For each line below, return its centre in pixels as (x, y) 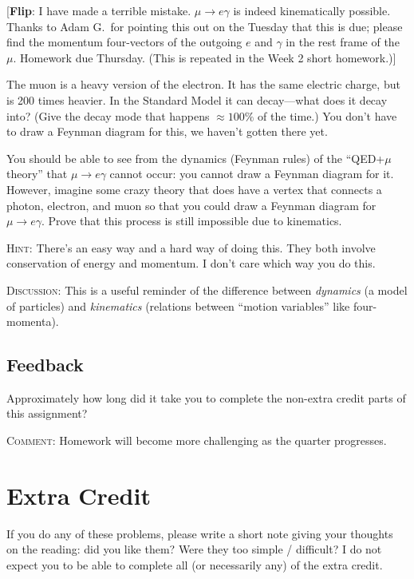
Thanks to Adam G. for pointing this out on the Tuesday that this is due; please (205, 26)
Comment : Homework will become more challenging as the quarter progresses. (197, 440)
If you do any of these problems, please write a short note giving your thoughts (200, 533)
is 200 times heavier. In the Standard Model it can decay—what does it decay (197, 99)
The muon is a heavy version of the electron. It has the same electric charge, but (203, 84)
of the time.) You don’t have (327, 115)
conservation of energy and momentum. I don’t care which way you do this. (191, 263)
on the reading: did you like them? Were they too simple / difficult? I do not (194, 549)
